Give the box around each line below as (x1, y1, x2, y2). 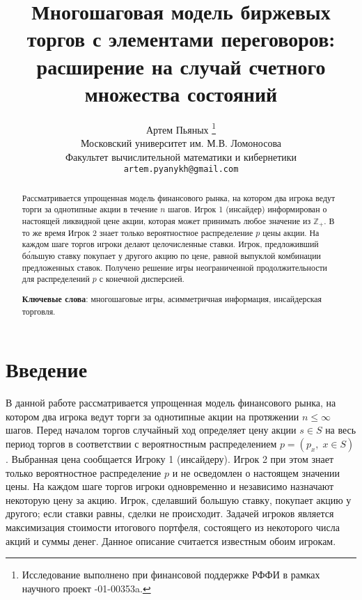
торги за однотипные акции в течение (22, 203, 158, 215)
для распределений (22, 273, 90, 285)
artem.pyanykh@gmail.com (123, 164, 239, 175)
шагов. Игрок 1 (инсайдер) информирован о (168, 203, 327, 215)
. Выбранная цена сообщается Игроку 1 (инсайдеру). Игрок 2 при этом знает (6, 452, 334, 466)
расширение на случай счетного (36, 52, 326, 80)
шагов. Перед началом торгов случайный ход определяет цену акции (6, 423, 297, 437)
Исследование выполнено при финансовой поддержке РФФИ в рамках (22, 567, 320, 582)
